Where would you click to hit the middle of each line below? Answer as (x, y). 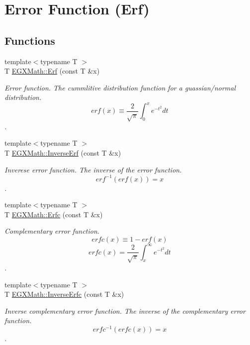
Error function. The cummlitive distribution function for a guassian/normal (120, 87)
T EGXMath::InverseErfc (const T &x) (64, 294)
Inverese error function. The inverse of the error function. (93, 169)
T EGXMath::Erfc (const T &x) (54, 214)
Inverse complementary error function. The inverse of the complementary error (125, 310)
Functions (30, 40)
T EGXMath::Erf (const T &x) (52, 71)
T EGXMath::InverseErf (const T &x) (63, 153)
